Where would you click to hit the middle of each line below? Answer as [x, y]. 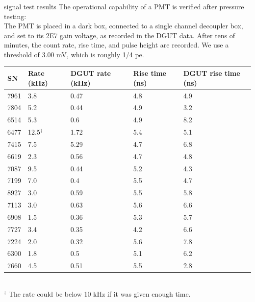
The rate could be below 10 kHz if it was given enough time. [100, 294]
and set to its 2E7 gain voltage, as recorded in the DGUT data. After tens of [120, 35]
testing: [15, 16]
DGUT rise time [212, 73]
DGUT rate [90, 73]
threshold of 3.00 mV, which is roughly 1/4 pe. [74, 54]
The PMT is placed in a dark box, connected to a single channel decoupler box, [124, 26]
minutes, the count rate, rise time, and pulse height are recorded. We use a [116, 45]
